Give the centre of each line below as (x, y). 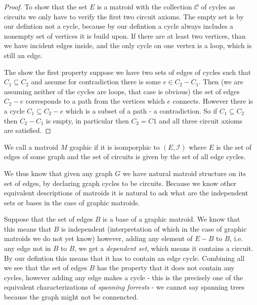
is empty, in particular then (87, 120)
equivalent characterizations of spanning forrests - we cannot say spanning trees (124, 287)
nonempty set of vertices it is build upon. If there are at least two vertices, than (125, 35)
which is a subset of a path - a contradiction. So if (141, 110)
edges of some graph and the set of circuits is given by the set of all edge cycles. (125, 156)
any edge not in (27, 248)
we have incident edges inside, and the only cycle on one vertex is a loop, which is (128, 45)
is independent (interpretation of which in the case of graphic (154, 228)
